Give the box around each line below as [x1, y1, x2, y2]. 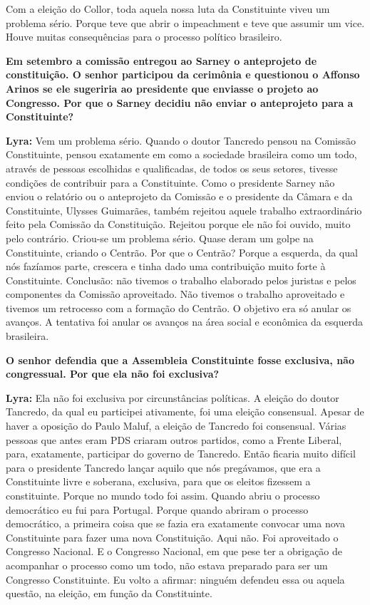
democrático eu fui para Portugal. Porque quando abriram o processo [6, 502, 309, 517]
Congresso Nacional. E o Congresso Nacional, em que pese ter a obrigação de [6, 544, 343, 559]
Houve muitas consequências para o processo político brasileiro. [6, 29, 282, 44]
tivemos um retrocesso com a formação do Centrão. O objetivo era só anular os [6, 300, 351, 315]
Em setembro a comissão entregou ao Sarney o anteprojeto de [6, 53, 317, 68]
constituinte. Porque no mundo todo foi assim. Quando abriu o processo [6, 488, 320, 502]
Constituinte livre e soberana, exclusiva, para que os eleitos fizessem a [6, 474, 311, 489]
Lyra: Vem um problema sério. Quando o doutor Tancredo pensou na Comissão [6, 133, 356, 148]
